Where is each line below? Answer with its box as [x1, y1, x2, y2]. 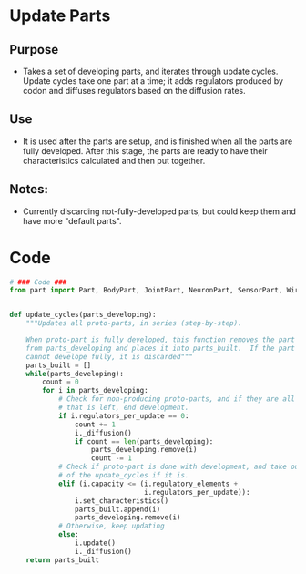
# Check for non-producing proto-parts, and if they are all [57, 395, 296, 404]
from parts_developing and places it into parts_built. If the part [25, 343, 296, 353]
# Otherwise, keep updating [57, 521, 166, 531]
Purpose [9, 42, 59, 57]
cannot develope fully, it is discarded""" [25, 352, 194, 361]
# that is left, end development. [57, 403, 189, 413]
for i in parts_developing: [42, 386, 148, 395]
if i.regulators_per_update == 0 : [57, 411, 189, 420]
